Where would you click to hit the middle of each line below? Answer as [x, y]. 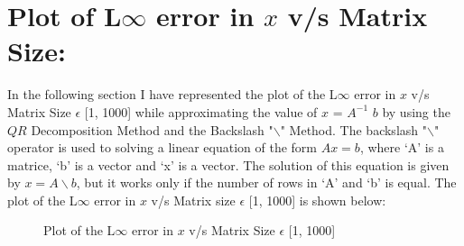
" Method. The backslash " [353, 129]
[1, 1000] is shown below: [317, 200]
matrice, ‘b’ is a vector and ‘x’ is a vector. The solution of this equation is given [228, 164]
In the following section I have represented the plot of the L [172, 94]
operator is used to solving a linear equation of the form [162, 147]
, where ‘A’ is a [402, 147]
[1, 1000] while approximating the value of [201, 111]
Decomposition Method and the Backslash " [152, 129]
